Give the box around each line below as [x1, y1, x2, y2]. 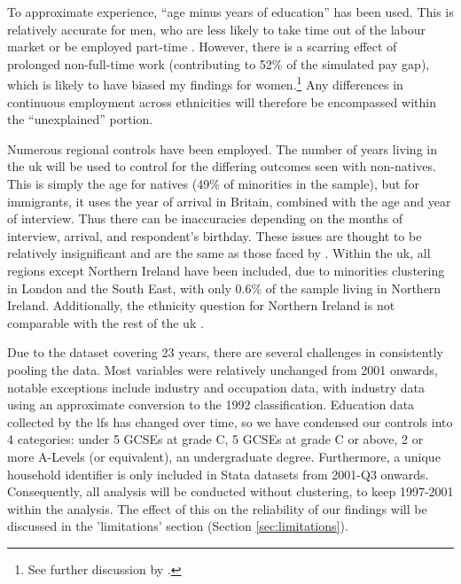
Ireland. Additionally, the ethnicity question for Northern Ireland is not [7, 296, 395, 315]
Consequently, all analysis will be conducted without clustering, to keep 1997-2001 [7, 482, 454, 501]
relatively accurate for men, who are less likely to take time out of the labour [7, 19, 426, 38]
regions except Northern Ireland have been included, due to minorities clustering [7, 261, 445, 279]
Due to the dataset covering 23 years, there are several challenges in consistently [7, 343, 443, 362]
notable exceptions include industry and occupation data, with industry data [7, 378, 425, 396]
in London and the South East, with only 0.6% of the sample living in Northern [7, 278, 441, 297]
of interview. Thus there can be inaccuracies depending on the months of [7, 209, 403, 228]
